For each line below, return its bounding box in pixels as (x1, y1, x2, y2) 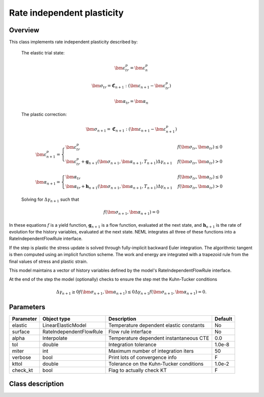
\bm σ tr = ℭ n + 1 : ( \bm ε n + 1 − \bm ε (91, 83, 166, 90)
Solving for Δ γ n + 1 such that (21, 196, 79, 203)
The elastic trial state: (21, 50, 65, 56)
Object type (42, 315, 70, 322)
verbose (12, 354, 31, 361)
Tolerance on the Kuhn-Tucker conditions (108, 360, 204, 367)
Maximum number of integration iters (108, 348, 194, 354)
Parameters (9, 303, 45, 311)
